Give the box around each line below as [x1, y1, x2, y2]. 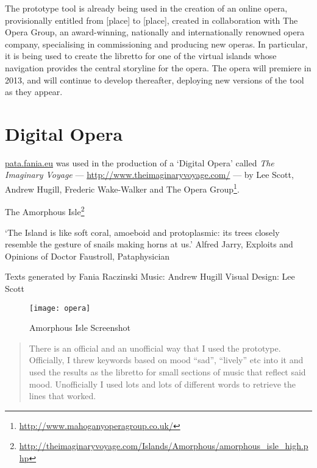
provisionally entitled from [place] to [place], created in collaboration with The [5, 13, 298, 26]
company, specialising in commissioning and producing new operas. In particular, [5, 37, 308, 50]
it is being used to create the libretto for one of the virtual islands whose [5, 49, 277, 62]
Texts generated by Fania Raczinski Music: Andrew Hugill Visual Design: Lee [5, 270, 295, 283]
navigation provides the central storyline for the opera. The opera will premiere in [5, 61, 312, 74]
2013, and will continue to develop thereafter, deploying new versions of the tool [5, 73, 304, 86]
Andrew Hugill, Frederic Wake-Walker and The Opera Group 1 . [5, 181, 240, 195]
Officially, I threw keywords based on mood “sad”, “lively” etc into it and [29, 353, 304, 366]
